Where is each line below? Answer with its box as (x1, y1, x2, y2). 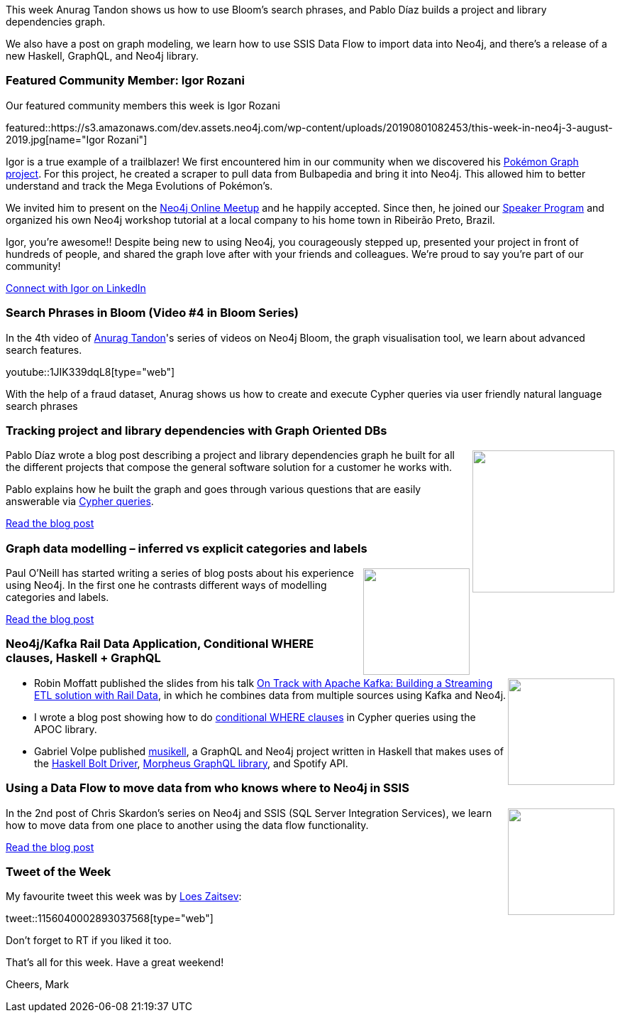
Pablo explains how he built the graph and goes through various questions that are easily (6, 483, 421, 496)
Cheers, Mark (6, 978, 70, 991)
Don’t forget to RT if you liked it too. (6, 934, 172, 947)
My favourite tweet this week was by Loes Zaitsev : (6, 890, 242, 903)
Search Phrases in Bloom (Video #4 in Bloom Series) (6, 305, 299, 320)
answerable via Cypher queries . (6, 495, 154, 508)
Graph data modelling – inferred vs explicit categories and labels (6, 541, 367, 556)
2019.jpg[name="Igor (6, 133, 105, 146)
